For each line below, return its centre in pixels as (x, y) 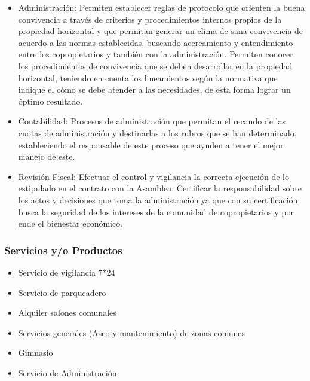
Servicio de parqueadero (62, 292)
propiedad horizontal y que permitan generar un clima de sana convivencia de (161, 31)
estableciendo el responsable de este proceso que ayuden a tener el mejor (151, 144)
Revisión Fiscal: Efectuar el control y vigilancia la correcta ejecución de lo (154, 176)
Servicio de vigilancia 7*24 (67, 272)
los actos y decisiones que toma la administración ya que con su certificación (158, 199)
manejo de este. (47, 156)
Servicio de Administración (67, 372)
